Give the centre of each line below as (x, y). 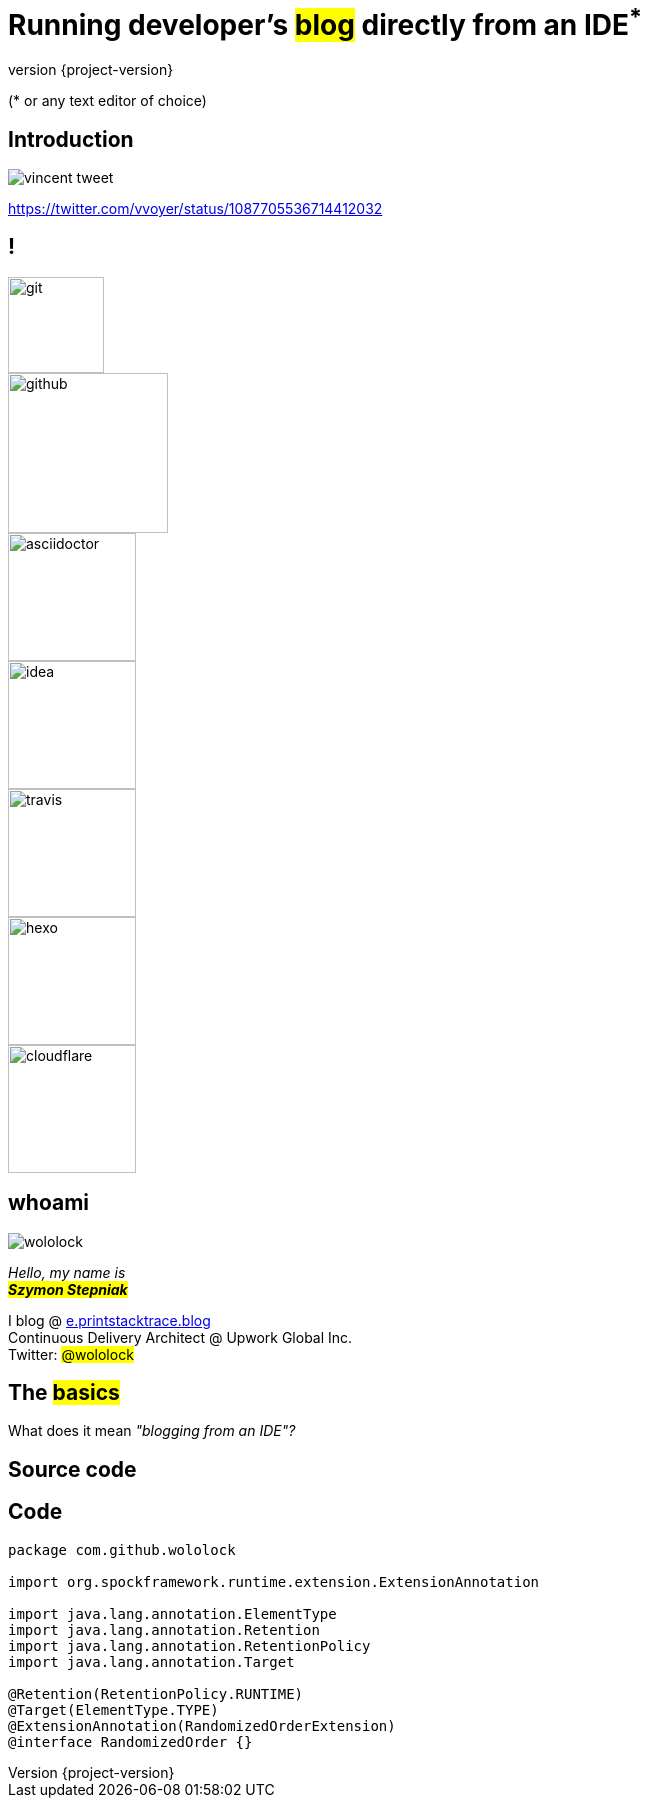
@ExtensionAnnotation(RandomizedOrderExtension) (202, 1725)
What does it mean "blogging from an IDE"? (152, 1431)
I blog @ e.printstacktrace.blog (109, 1320)
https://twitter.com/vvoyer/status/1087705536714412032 (195, 208)
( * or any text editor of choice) (107, 101)
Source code (72, 1469)
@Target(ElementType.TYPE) (113, 1709)
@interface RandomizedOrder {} (130, 1741)
